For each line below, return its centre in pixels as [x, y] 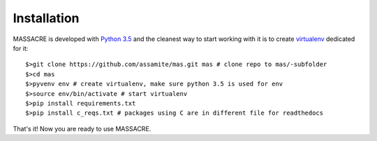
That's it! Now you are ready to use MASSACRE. [82, 128]
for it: [21, 48]
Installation [46, 18]
